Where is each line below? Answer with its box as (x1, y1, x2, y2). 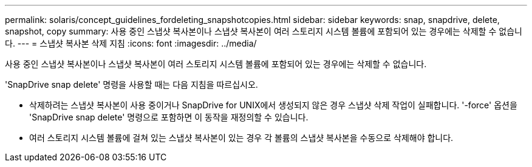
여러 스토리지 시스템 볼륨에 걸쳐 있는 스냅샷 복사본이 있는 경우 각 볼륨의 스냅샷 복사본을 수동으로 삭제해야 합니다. (29, 133, 454, 143)
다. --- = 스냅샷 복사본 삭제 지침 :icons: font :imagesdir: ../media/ (5, 38, 257, 48)
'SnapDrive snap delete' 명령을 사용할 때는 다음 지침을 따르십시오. (5, 79, 258, 90)
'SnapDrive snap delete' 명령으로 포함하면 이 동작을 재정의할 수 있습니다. (29, 112, 309, 122)
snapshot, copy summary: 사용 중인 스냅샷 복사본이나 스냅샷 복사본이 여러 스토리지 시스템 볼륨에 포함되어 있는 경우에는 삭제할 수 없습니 (5, 26, 522, 36)
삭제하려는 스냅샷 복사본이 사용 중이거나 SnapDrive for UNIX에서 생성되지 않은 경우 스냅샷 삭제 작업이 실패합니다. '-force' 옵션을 (29, 100, 517, 110)
